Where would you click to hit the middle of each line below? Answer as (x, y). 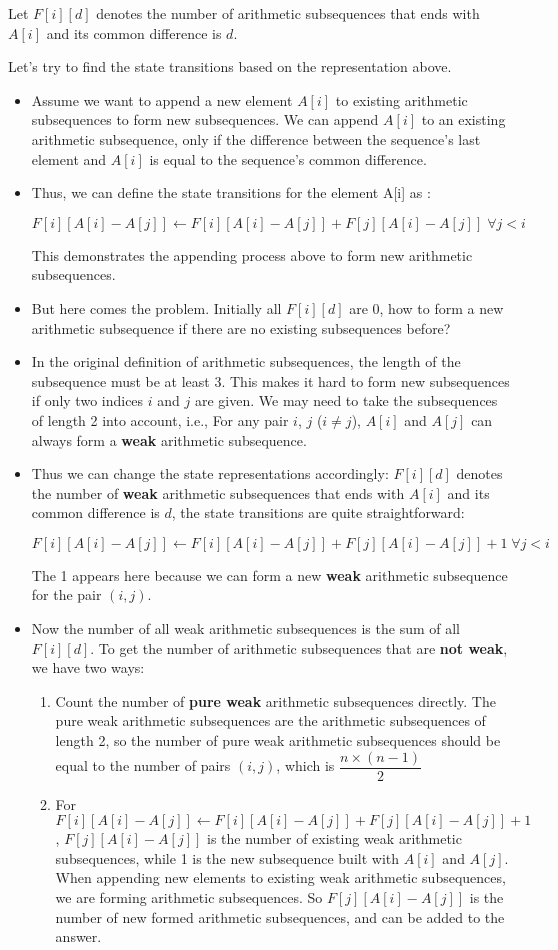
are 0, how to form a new (426, 307)
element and (69, 158)
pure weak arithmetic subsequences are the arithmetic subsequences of (270, 720)
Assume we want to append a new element (162, 99)
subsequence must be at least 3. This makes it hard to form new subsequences (270, 380)
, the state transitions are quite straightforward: (318, 512)
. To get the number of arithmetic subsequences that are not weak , (299, 647)
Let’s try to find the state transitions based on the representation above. (230, 66)
